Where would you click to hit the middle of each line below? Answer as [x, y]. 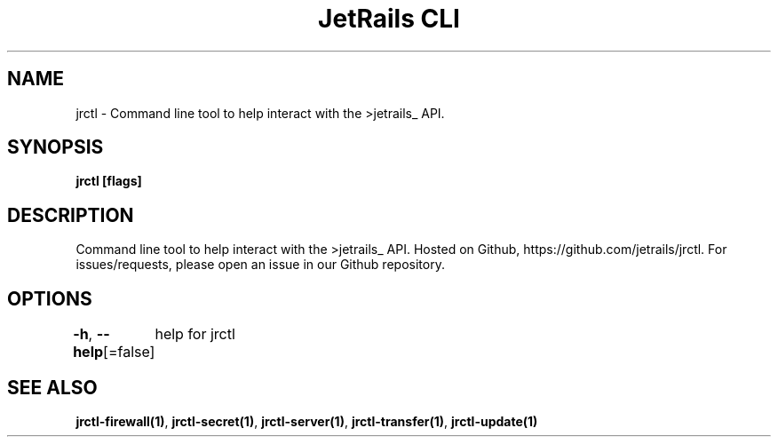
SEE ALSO [52, 387]
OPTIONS [50, 298]
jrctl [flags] [109, 181]
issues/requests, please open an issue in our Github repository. [260, 265]
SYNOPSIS [56, 147]
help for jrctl [195, 334]
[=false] [129, 352]
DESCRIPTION [71, 215]
